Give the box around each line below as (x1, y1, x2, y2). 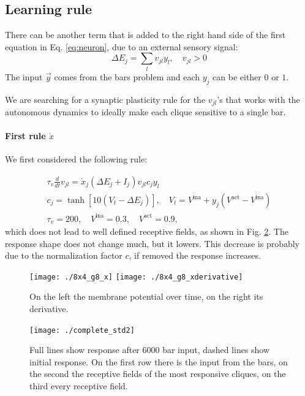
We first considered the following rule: (5, 153, 148, 166)
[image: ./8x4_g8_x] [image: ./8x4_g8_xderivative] (29, 272, 243, 281)
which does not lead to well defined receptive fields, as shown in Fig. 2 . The (5, 225, 288, 237)
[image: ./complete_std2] (29, 326, 135, 335)
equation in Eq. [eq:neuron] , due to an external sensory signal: (5, 40, 238, 53)
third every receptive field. (29, 379, 128, 392)
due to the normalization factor (5, 249, 122, 262)
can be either (213, 70, 262, 83)
